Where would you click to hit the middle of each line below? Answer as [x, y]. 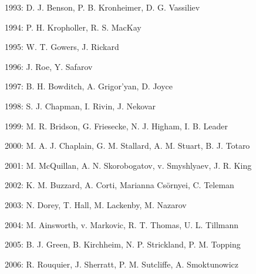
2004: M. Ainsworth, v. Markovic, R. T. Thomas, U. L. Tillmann [122, 224]
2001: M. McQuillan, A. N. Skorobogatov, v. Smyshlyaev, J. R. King [128, 165]
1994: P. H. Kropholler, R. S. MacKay [73, 27]
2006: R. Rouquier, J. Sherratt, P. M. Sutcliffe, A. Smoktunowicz [122, 264]
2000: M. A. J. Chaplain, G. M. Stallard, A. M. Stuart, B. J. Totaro [127, 146]
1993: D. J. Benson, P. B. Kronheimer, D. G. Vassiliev [102, 7]
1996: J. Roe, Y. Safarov [49, 66]
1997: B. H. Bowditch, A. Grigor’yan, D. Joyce [89, 86]
